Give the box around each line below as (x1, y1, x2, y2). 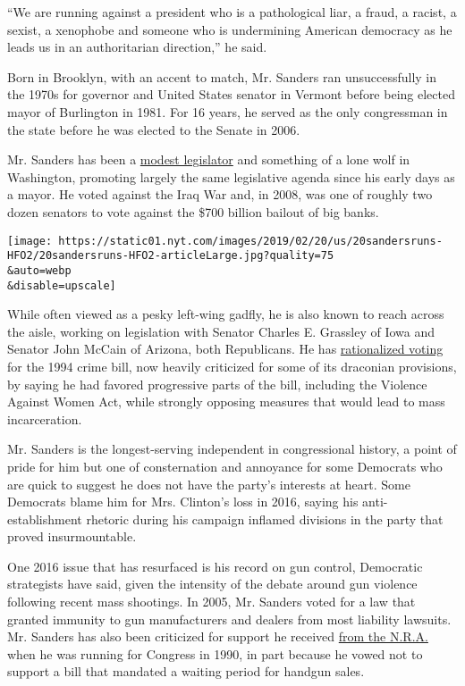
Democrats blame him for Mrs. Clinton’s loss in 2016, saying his (7, 492, 359, 511)
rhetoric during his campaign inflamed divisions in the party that (86, 509, 444, 528)
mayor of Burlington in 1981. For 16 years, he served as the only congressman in (7, 102, 448, 121)
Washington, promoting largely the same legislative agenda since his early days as (7, 167, 455, 186)
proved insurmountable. (7, 527, 137, 546)
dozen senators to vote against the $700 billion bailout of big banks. (7, 202, 379, 221)
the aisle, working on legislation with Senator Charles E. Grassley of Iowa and (7, 322, 435, 340)
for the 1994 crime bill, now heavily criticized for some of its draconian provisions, (7, 356, 457, 375)
